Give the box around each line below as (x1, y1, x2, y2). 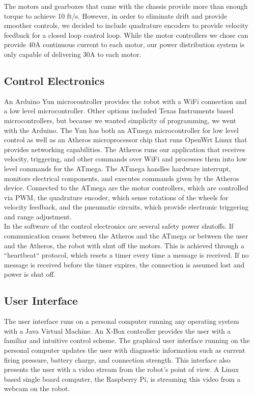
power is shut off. (4, 269, 56, 279)
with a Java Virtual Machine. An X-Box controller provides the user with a (4, 325, 231, 336)
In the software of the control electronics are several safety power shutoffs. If (4, 221, 234, 231)
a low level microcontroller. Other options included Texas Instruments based (4, 105, 234, 116)
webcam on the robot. (4, 383, 70, 394)
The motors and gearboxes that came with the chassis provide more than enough (4, 1, 248, 11)
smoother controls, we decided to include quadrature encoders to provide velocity (4, 20, 249, 30)
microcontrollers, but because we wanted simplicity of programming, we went (4, 115, 236, 125)
